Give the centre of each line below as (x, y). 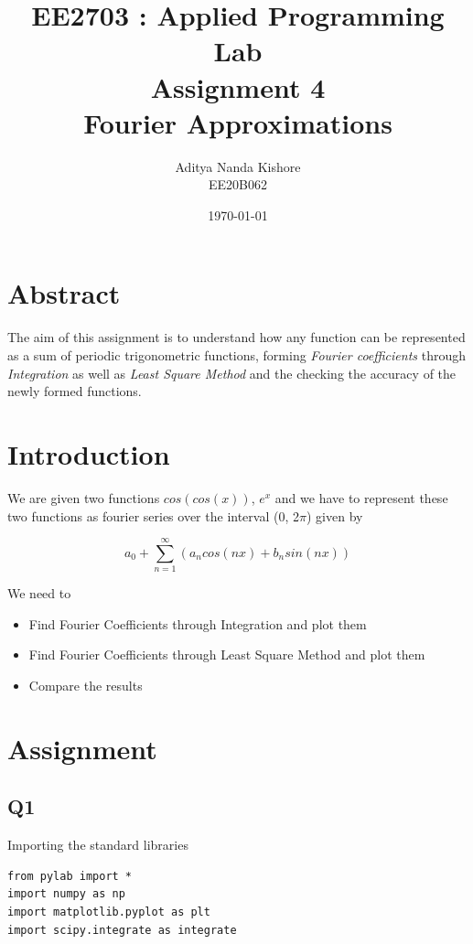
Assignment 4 (238, 86)
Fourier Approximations (238, 122)
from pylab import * (70, 876)
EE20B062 (238, 184)
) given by (334, 515)
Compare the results (86, 685)
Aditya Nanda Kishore (238, 166)
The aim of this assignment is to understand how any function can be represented (236, 337)
